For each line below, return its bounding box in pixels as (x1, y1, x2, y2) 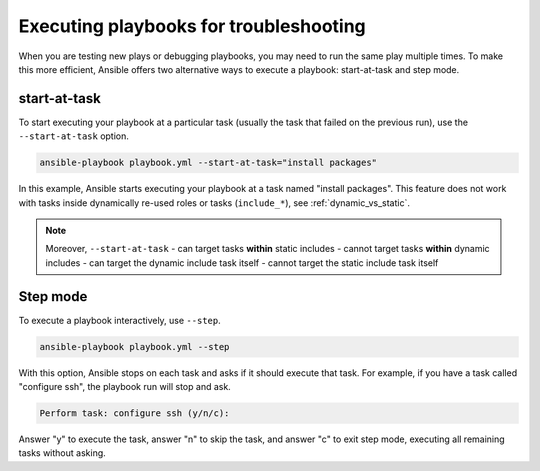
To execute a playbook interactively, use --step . (18, 314, 221, 326)
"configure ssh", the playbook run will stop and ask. (18, 381, 232, 393)
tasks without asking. (18, 447, 107, 459)
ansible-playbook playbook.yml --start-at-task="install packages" (39, 157, 378, 169)
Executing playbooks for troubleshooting (18, 15, 367, 37)
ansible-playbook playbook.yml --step (39, 341, 230, 352)
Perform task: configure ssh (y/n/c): (39, 408, 230, 419)
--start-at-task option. (18, 130, 130, 142)
